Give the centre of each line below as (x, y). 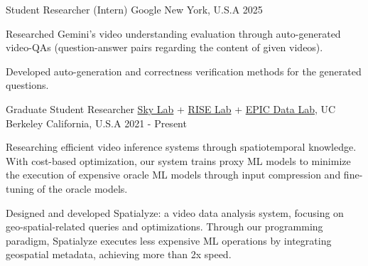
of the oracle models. (82, 188)
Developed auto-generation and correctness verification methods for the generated (184, 71)
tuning (20, 188)
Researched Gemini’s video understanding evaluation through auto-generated (173, 33)
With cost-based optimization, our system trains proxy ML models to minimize (178, 160)
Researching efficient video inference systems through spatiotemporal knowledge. (181, 147)
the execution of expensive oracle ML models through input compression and (173, 175)
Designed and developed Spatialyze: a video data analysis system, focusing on (175, 212)
